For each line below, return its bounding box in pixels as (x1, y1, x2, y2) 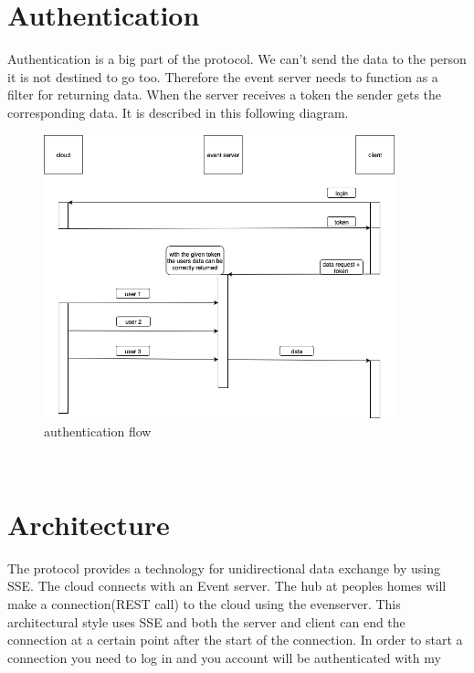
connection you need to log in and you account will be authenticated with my (7, 647, 441, 667)
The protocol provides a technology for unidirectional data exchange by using (7, 558, 441, 577)
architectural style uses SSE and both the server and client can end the (7, 612, 406, 631)
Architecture (7, 505, 170, 542)
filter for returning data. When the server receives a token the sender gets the (7, 85, 442, 104)
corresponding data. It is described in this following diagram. (7, 102, 349, 121)
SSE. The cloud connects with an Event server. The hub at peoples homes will (7, 576, 447, 595)
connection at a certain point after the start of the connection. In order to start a (7, 630, 463, 649)
